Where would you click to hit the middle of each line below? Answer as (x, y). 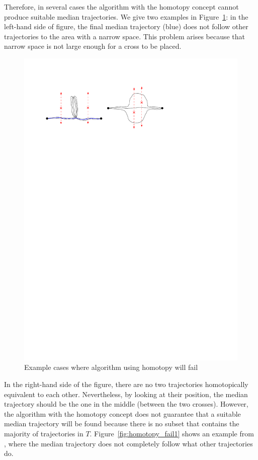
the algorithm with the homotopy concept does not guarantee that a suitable (122, 413)
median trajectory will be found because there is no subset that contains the (122, 424)
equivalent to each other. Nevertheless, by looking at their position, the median (126, 394)
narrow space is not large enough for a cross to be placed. (93, 46)
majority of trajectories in (44, 434)
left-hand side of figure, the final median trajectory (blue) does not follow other (126, 26)
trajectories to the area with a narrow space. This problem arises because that (125, 36)
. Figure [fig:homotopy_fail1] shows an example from (172, 434)
